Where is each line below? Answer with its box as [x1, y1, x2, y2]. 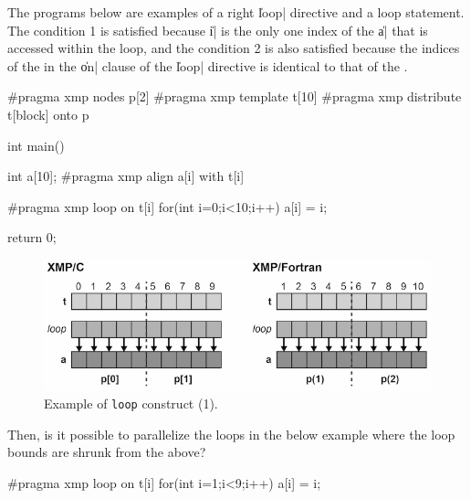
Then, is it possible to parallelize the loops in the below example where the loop [7, 424, 455, 443]
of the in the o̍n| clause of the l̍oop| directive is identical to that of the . [7, 56, 408, 75]
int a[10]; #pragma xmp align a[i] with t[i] [7, 166, 245, 186]
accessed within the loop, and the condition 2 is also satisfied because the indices [7, 38, 460, 58]
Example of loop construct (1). [44, 394, 218, 413]
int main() [7, 135, 65, 154]
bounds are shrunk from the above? [7, 442, 206, 462]
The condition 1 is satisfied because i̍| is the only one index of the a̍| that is [7, 20, 428, 39]
